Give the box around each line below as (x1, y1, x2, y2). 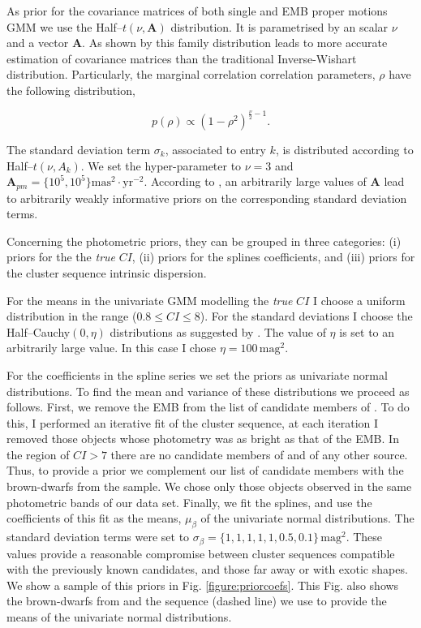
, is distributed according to (275, 140, 414, 157)
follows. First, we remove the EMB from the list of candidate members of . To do (6, 398, 410, 415)
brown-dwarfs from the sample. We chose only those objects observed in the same (6, 478, 412, 495)
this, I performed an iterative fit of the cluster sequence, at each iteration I (6, 414, 379, 431)
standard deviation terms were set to (6, 528, 190, 545)
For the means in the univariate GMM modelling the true (6, 291, 293, 308)
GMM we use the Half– (6, 18, 122, 35)
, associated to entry (165, 140, 266, 157)
